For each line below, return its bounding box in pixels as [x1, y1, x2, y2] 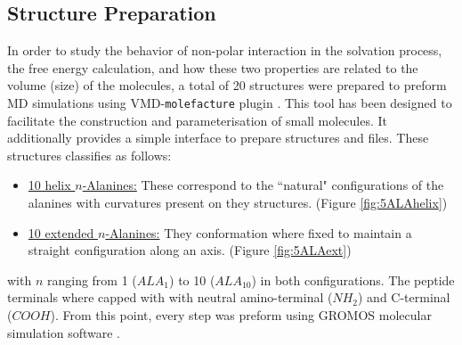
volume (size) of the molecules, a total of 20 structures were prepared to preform [7, 76, 447, 94]
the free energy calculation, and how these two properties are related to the [7, 58, 418, 77]
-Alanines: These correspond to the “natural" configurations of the [82, 176, 444, 194]
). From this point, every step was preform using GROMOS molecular [50, 305, 432, 324]
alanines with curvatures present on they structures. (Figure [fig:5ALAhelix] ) [28, 193, 448, 212]
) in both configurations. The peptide [251, 270, 455, 289]
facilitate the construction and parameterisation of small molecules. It [7, 111, 388, 129]
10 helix [28, 176, 71, 194]
